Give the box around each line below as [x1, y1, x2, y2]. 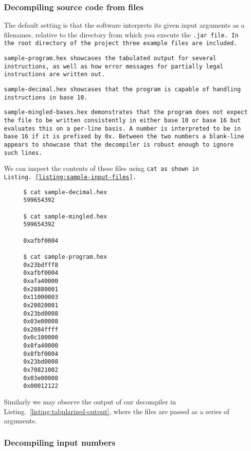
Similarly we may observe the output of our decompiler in [4, 397, 176, 407]
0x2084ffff [23, 326, 58, 333]
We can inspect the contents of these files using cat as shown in [4, 163, 199, 173]
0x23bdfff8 [23, 261, 58, 268]
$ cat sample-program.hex [23, 253, 107, 260]
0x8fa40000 [23, 342, 58, 350]
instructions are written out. [4, 71, 105, 78]
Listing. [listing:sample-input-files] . [4, 174, 137, 181]
